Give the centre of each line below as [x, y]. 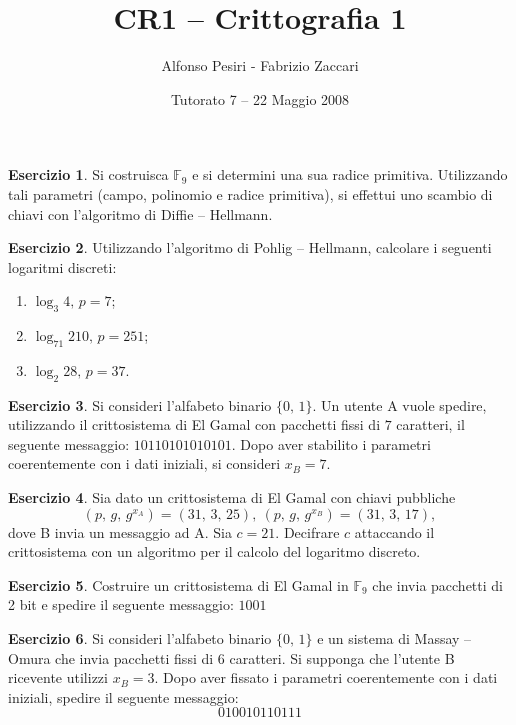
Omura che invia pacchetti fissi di [111, 657]
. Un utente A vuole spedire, [399, 404]
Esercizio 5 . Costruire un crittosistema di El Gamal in [178, 584]
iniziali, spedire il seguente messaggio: [123, 696]
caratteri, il [430, 424]
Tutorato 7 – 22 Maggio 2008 [260, 98]
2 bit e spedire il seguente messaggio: [121, 604]
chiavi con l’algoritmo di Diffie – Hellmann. [140, 213]
